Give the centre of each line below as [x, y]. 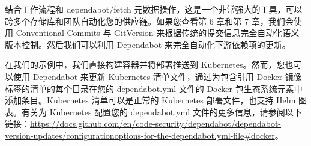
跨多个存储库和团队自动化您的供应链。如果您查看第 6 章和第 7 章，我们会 [149, 21]
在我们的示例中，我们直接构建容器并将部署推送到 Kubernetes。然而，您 [145, 65]
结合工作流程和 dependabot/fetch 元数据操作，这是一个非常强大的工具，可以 [154, 9]
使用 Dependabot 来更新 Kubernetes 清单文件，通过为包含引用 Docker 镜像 [157, 76]
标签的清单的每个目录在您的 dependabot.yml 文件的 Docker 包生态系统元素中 [154, 88]
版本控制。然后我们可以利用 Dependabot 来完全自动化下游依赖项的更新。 [148, 44]
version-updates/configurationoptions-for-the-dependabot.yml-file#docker [140, 135]
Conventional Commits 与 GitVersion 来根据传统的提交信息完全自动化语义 [158, 33]
